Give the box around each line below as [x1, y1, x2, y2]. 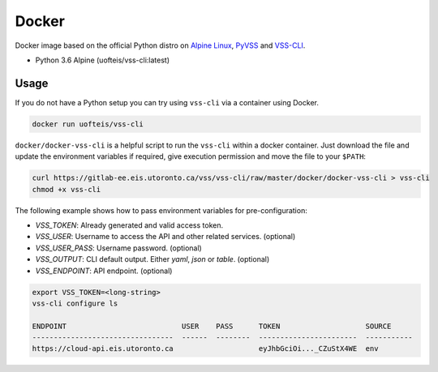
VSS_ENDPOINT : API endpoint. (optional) [35, 266, 173, 276]
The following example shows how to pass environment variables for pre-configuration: [15, 205, 307, 215]
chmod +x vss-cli [32, 185, 101, 194]
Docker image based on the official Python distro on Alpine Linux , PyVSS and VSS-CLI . [15, 41, 306, 50]
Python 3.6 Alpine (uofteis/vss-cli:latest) [35, 55, 170, 65]
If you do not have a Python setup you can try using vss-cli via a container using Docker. [15, 97, 320, 107]
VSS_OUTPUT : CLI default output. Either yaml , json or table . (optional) [35, 254, 270, 264]
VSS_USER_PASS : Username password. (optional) [35, 243, 202, 253]
